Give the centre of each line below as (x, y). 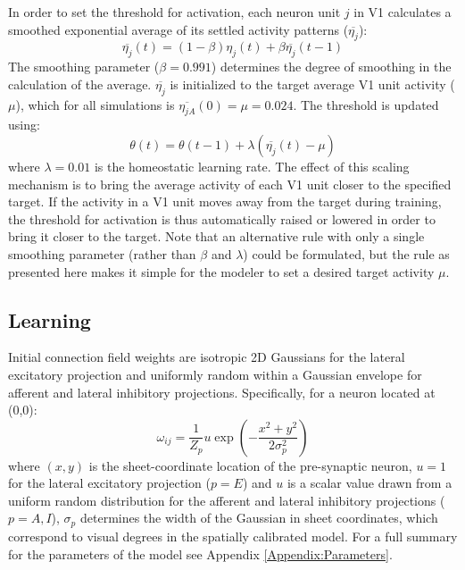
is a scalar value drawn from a (370, 483)
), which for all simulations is (95, 104)
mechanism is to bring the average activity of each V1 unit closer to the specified (230, 184)
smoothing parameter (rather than (102, 253)
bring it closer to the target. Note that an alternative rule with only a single (216, 236)
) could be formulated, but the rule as (346, 253)
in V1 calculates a (403, 12)
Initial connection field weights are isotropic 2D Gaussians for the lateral (207, 357)
